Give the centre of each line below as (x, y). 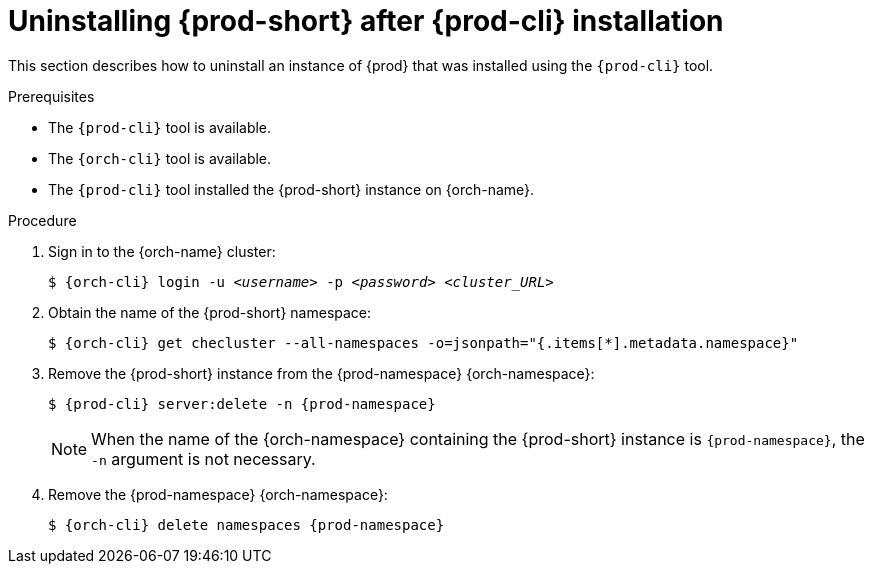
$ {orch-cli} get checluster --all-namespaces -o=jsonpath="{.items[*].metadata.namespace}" (423, 342)
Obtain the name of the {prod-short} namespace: (210, 312)
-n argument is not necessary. (203, 458)
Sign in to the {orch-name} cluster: (162, 251)
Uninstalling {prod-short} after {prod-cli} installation (366, 21)
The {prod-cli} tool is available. (160, 127)
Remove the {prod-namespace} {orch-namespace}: (218, 494)
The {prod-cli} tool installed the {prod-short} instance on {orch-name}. (291, 189)
